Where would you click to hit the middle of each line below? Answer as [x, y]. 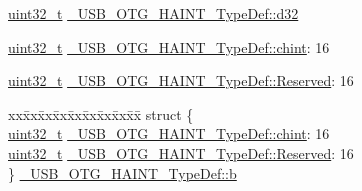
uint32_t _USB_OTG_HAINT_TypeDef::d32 [153, 13]
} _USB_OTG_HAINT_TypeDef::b [122, 172]
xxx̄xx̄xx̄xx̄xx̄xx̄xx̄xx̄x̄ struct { [101, 113]
